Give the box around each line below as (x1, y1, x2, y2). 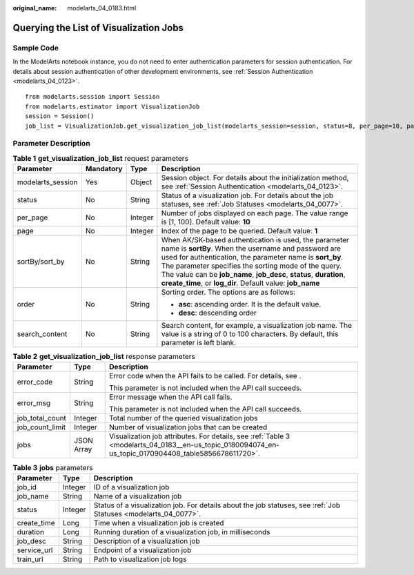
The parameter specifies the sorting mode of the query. (161, 261, 342, 271)
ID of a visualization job (93, 482, 170, 491)
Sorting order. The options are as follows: (161, 287, 296, 297)
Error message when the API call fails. (109, 392, 233, 402)
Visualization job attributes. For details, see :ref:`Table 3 (109, 431, 290, 441)
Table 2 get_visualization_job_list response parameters (12, 352, 196, 362)
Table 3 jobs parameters (12, 462, 93, 472)
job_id (17, 482, 37, 491)
